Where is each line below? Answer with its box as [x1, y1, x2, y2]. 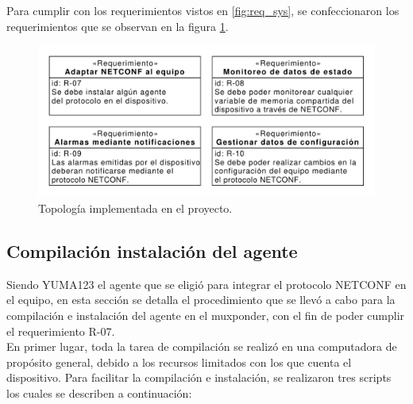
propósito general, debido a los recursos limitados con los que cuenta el [6, 353, 352, 370]
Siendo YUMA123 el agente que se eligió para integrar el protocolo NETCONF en [6, 275, 407, 292]
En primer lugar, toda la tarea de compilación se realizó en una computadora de [6, 338, 397, 355]
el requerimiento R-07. [6, 322, 115, 339]
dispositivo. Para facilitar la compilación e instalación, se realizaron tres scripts [6, 369, 392, 386]
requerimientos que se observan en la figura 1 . [6, 17, 229, 34]
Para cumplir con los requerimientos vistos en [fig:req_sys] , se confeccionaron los [6, 2, 399, 18]
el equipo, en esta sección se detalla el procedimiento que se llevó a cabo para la [6, 291, 396, 308]
